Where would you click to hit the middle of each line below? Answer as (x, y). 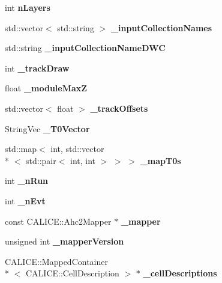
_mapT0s (160, 160)
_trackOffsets (119, 108)
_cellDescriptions (180, 273)
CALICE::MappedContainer (56, 261)
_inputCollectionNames (161, 27)
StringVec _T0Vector (47, 128)
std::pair (41, 160)
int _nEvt (25, 200)
